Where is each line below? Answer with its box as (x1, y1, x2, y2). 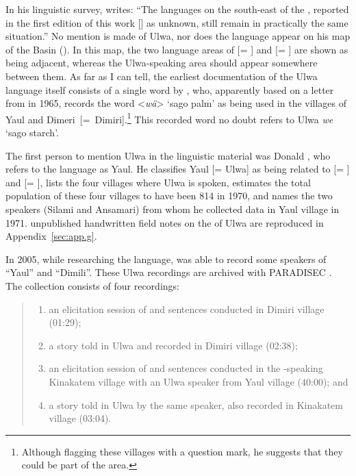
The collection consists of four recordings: (5, 278, 179, 292)
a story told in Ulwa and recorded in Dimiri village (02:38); (49, 338, 298, 352)
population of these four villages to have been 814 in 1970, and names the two (5, 188, 333, 203)
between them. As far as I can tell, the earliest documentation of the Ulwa (5, 68, 318, 83)
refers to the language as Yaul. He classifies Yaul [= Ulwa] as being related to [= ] (5, 162, 350, 176)
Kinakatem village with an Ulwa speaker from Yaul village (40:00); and (49, 374, 348, 388)
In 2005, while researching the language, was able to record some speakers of (5, 251, 327, 266)
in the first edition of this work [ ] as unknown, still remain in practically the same (5, 15, 348, 29)
